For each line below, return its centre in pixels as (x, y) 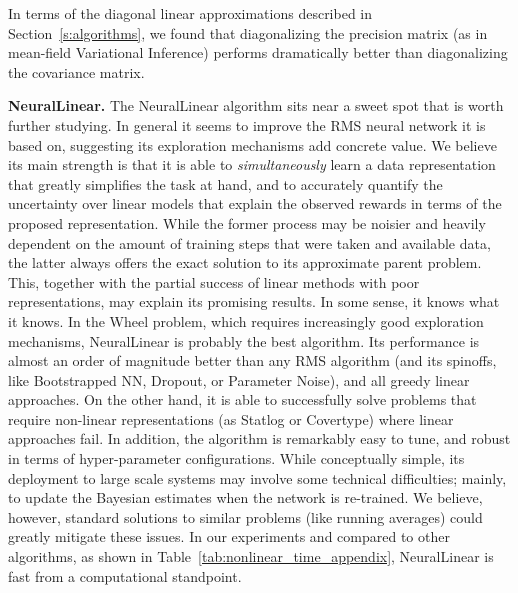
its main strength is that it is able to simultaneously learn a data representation (252, 164)
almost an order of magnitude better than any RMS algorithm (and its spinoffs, (252, 360)
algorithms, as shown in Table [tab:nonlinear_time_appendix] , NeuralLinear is (251, 556)
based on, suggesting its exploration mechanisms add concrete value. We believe (252, 144)
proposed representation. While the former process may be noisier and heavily (247, 222)
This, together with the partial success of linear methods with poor (214, 281)
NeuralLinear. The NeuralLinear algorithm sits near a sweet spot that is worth (256, 105)
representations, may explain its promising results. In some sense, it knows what (254, 301)
